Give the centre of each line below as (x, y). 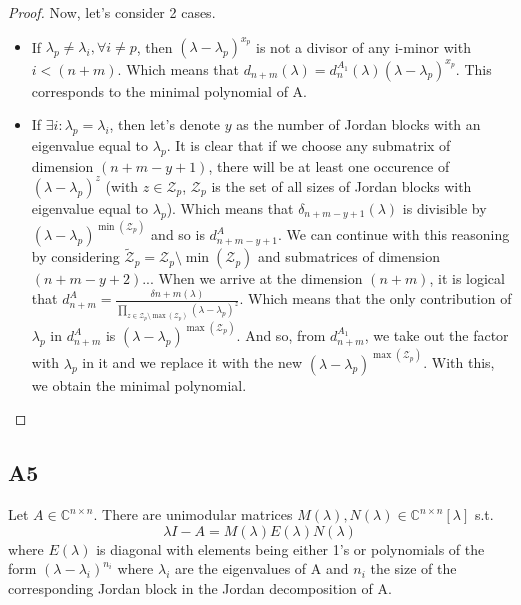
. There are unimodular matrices (193, 514)
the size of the (413, 568)
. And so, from (281, 335)
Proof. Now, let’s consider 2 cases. (112, 12)
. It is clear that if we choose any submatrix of (308, 144)
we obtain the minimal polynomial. (139, 384)
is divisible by (444, 207)
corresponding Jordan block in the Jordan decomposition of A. (200, 587)
